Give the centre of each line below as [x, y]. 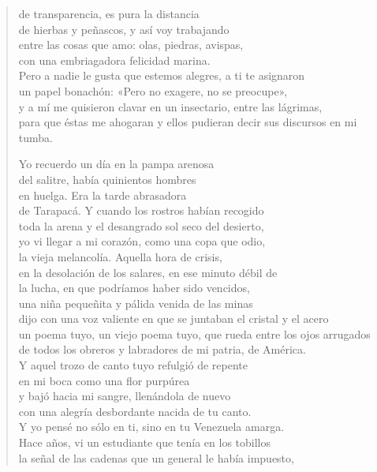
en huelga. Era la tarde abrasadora [103, 195]
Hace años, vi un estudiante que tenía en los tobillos [144, 442]
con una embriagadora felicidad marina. [114, 60]
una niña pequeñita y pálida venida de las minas [136, 303]
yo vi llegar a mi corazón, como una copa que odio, [142, 241]
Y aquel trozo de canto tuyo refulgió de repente [133, 365]
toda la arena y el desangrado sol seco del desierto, [141, 225]
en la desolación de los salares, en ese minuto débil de [148, 272]
